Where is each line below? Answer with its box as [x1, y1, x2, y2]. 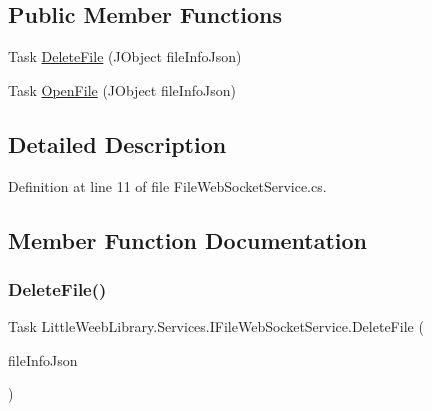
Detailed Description [8, 128, 227, 159]
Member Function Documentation [8, 224, 368, 255]
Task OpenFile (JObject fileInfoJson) [8, 79, 236, 100]
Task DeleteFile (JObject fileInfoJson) [8, 46, 242, 67]
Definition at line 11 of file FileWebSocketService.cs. [8, 175, 327, 196]
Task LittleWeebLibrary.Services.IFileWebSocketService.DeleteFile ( [8, 316, 424, 337]
